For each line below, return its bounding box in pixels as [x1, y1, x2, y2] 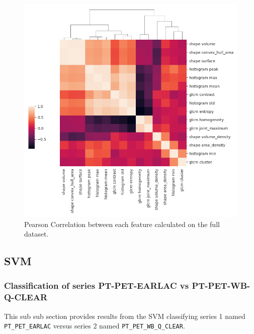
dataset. [24, 229, 49, 239]
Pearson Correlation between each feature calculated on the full [24, 218, 220, 229]
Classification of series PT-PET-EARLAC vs [4, 279, 189, 292]
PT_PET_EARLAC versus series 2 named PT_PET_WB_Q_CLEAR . [4, 320, 185, 331]
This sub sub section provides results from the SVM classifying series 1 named [4, 310, 245, 321]
